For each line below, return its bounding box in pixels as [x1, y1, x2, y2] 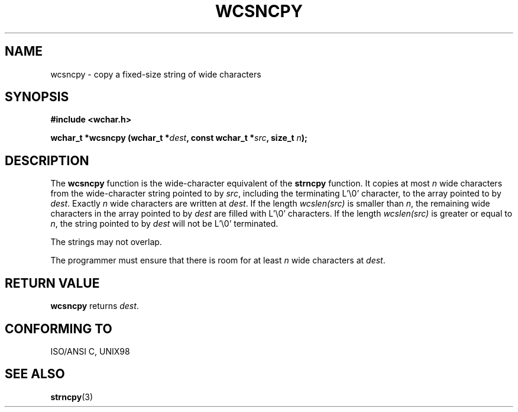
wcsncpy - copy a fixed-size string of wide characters [50, 69, 261, 79]
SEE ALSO [5, 366, 65, 382]
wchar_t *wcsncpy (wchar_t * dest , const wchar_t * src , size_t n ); [50, 133, 307, 143]
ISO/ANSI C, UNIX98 [50, 346, 130, 356]
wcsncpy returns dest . [50, 301, 139, 311]
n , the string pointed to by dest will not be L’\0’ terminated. [50, 218, 279, 229]
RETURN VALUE [5, 275, 100, 291]
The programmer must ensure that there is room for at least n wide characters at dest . [50, 255, 386, 266]
